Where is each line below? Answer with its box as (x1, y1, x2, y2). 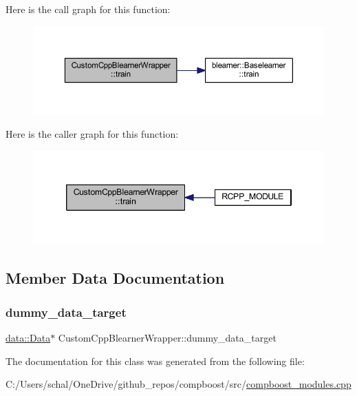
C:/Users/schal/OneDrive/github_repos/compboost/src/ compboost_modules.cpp (6, 377, 351, 391)
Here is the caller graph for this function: (6, 127, 179, 141)
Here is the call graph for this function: (6, 2, 171, 16)
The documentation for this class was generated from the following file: (6, 353, 305, 368)
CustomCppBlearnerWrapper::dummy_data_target (58, 331, 277, 345)
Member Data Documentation (6, 267, 225, 289)
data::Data (6, 331, 51, 345)
